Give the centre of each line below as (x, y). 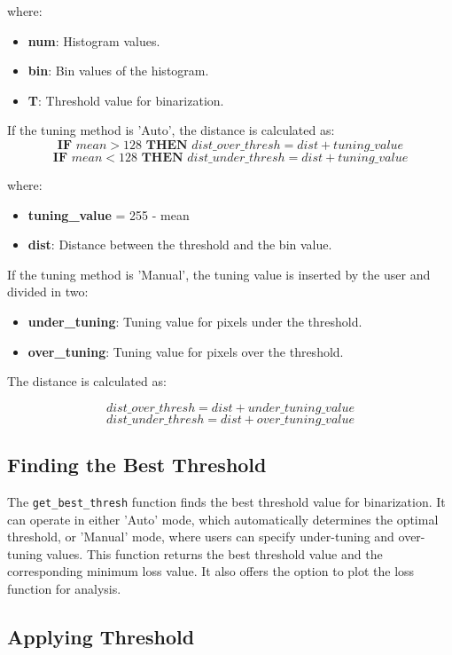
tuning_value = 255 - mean (109, 214)
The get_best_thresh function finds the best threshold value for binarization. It (226, 501)
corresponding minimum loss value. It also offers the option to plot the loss (211, 571)
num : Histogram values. (94, 40)
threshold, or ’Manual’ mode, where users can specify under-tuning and (201, 537)
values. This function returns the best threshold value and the (214, 553)
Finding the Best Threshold (137, 465)
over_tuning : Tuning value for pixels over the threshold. (186, 351)
